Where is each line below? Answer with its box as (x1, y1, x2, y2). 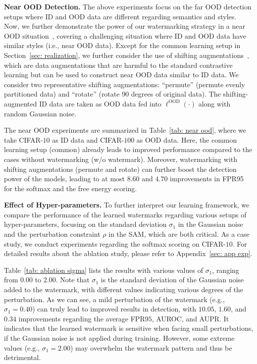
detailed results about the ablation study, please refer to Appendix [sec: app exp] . (4, 248, 253, 259)
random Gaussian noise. (4, 108, 76, 118)
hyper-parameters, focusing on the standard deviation (4, 219, 167, 229)
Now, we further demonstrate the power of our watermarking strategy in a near (4, 21, 245, 31)
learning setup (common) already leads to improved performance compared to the (4, 144, 253, 155)
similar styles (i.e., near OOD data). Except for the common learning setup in (4, 40, 241, 51)
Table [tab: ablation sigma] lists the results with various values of (4, 264, 203, 275)
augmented (4, 98, 37, 108)
